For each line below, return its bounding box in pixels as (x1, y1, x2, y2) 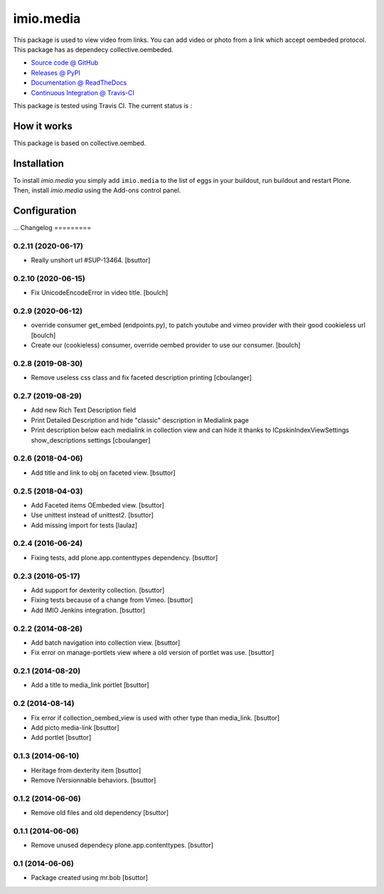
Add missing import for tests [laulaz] (31, 520, 138, 530)
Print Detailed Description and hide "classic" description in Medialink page (31, 416, 249, 424)
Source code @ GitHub (31, 58, 99, 67)
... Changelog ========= (13, 223, 92, 231)
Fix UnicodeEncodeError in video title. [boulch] (31, 288, 169, 297)
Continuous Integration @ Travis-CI (31, 88, 135, 97)
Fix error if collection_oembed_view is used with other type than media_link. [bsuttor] (31, 713, 280, 722)
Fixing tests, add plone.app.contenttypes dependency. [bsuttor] (31, 553, 218, 562)
